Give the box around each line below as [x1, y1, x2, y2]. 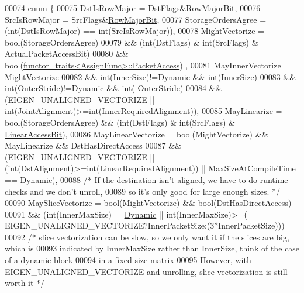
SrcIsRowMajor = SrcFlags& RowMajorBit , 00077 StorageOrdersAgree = [5, 13, 267, 25]
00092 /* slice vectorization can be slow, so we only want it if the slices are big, [5, 230, 289, 243]
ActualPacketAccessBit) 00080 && [5, 47, 129, 60]
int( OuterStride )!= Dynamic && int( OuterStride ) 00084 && [5, 82, 222, 94]
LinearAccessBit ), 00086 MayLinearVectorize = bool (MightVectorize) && [5, 127, 268, 140]
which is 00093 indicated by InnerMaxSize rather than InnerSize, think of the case [5, 242, 299, 254]
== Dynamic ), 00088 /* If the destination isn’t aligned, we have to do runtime [5, 173, 288, 185]
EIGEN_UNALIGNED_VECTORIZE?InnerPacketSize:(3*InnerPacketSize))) [5, 219, 285, 232]
